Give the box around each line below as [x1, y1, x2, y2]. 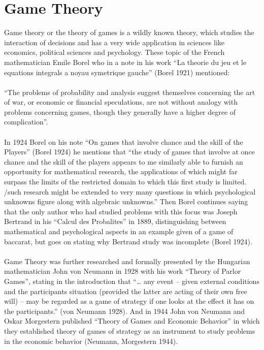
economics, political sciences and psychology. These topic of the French [4, 47, 225, 57]
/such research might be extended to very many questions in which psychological [4, 186, 256, 197]
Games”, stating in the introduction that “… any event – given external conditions [4, 275, 259, 286]
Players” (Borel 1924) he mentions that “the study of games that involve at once [4, 146, 255, 157]
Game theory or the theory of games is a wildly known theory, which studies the [4, 27, 254, 38]
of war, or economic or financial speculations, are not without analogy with [4, 97, 238, 107]
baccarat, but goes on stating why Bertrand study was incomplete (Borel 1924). [4, 236, 252, 246]
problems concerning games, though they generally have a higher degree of [4, 106, 236, 117]
